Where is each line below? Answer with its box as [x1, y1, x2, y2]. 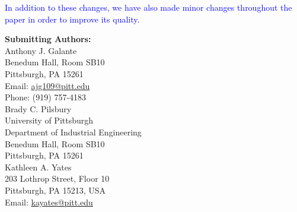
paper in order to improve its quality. [5, 12, 140, 25]
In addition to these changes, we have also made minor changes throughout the [5, 1, 292, 13]
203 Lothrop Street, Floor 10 [5, 172, 110, 185]
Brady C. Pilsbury [5, 102, 72, 115]
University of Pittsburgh [5, 114, 94, 126]
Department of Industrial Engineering [5, 125, 142, 138]
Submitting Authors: [5, 33, 91, 45]
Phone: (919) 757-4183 [5, 91, 87, 103]
